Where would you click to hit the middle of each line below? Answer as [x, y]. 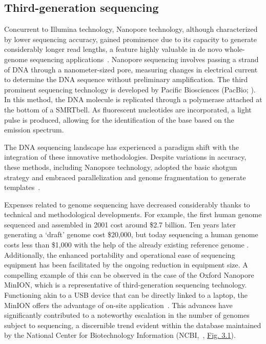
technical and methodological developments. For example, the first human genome [133, 214]
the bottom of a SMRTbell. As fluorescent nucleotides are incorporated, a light [128, 109]
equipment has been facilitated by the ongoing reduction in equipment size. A [126, 265]
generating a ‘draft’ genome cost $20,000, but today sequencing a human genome [131, 234]
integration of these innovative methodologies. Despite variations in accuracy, [125, 157]
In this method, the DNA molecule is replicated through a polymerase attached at [133, 99]
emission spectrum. [34, 130]
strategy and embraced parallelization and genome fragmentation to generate [125, 177]
